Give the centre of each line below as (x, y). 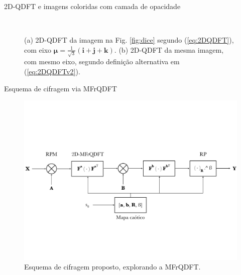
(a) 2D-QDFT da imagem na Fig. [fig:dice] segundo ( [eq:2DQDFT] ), (129, 40)
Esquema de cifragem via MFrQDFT (61, 88)
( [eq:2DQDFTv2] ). (52, 72)
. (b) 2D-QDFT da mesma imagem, (169, 49)
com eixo (38, 49)
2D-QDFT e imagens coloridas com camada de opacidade (92, 6)
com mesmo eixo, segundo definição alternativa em (102, 61)
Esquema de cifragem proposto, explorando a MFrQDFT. (112, 267)
